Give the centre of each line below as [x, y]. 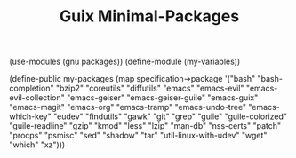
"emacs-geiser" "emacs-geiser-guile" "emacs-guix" [162, 98]
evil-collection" [37, 98]
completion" [32, 88]
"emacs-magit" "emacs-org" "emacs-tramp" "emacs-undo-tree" [128, 107]
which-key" [30, 116]
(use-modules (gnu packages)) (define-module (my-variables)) [125, 62]
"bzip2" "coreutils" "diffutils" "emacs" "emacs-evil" [150, 88]
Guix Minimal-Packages [149, 16]
